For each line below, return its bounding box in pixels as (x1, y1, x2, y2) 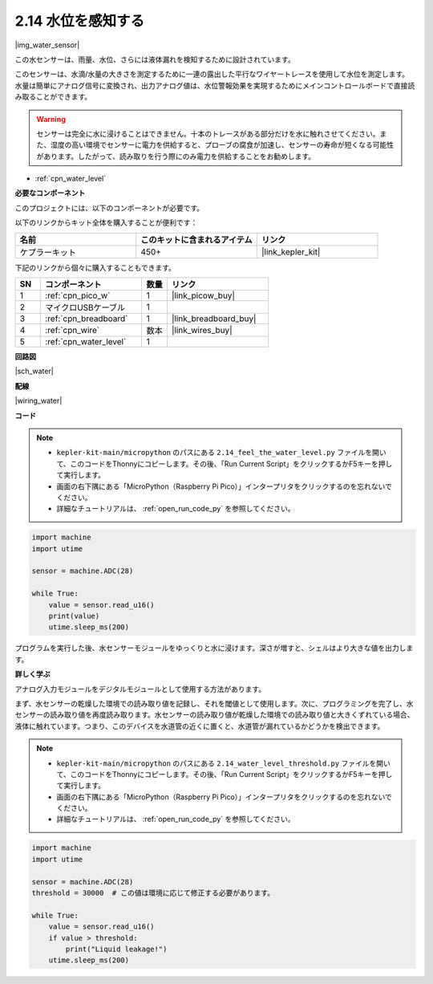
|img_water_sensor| (14, 40, 80, 50)
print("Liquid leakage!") (65, 944, 168, 954)
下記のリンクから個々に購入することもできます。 (14, 262, 176, 272)
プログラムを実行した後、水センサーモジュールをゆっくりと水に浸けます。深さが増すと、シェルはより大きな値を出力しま (14, 643, 414, 653)
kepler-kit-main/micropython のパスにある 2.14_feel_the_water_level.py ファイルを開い (56, 448, 386, 457)
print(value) (48, 612, 100, 621)
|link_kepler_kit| (261, 246, 321, 257)
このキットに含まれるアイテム (140, 234, 253, 245)
